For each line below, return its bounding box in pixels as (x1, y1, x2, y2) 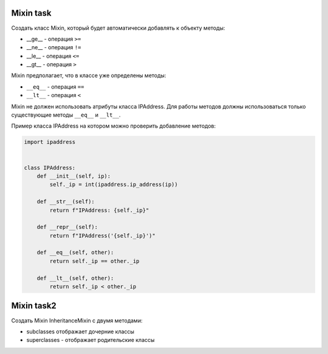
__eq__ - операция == (26, 83, 84, 90)
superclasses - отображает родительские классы (26, 336, 155, 344)
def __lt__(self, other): (36, 274, 114, 282)
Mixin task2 (11, 301, 57, 311)
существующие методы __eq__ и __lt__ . (11, 111, 121, 118)
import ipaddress (24, 138, 76, 146)
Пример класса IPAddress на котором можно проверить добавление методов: (11, 122, 216, 130)
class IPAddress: (24, 164, 76, 171)
